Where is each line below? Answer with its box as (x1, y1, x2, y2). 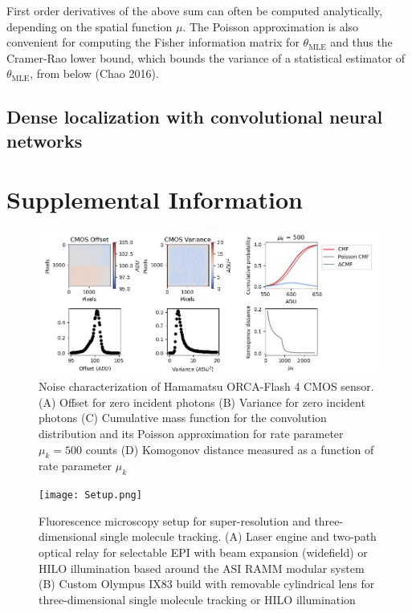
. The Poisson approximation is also (182, 18, 359, 35)
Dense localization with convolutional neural (6, 104, 383, 129)
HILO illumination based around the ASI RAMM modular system (39, 559, 365, 576)
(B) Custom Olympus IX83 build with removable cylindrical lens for (39, 575, 375, 592)
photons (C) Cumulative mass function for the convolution (39, 409, 327, 426)
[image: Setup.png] (39, 489, 142, 501)
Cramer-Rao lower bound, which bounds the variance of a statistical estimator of (6, 49, 406, 66)
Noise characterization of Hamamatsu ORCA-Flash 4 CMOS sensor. (39, 378, 374, 395)
